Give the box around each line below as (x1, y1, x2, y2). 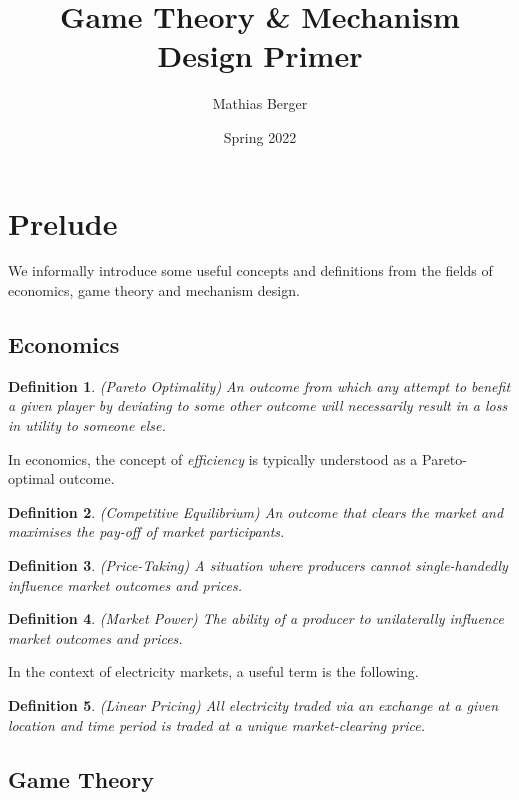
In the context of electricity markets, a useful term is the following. (8, 661, 419, 682)
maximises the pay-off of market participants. (8, 521, 285, 542)
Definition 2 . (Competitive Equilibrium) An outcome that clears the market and (8, 501, 504, 522)
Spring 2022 (223, 126, 297, 147)
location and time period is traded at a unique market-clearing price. (8, 714, 426, 735)
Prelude (8, 202, 118, 243)
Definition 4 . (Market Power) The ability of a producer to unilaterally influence (8, 608, 504, 629)
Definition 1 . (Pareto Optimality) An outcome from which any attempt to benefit (8, 375, 511, 396)
